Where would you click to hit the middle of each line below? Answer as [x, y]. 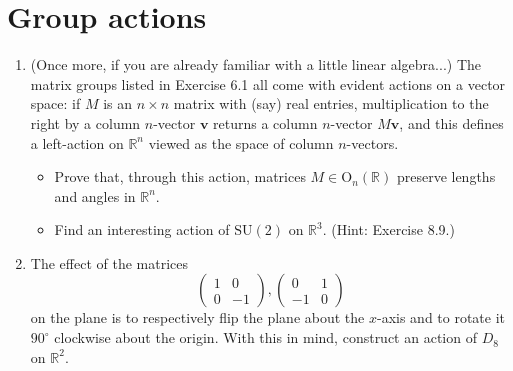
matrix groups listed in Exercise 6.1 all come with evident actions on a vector [268, 83]
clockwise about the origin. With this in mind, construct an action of [265, 337]
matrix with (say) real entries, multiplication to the [331, 103]
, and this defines [451, 122]
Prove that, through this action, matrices [180, 176]
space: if [55, 103]
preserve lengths [446, 176]
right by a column [85, 122]
